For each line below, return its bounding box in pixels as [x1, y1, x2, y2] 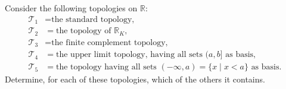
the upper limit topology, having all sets [56, 50, 203, 59]
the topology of [56, 27, 111, 36]
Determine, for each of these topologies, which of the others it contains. [5, 73, 265, 85]
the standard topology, [51, 15, 135, 24]
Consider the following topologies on [5, 2, 138, 14]
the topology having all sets [56, 63, 157, 72]
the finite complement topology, [51, 38, 168, 47]
